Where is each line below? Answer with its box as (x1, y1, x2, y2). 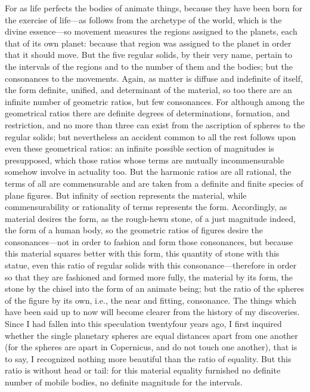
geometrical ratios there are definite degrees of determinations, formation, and (5, 107, 290, 119)
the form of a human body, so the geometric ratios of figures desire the (5, 224, 263, 236)
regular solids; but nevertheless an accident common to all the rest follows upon (5, 130, 296, 143)
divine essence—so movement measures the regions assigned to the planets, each (5, 25, 297, 38)
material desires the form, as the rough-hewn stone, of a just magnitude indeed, (5, 212, 296, 224)
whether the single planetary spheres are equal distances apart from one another (5, 329, 298, 341)
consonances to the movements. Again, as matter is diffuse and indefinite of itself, (5, 72, 303, 84)
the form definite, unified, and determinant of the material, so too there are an (5, 84, 292, 96)
